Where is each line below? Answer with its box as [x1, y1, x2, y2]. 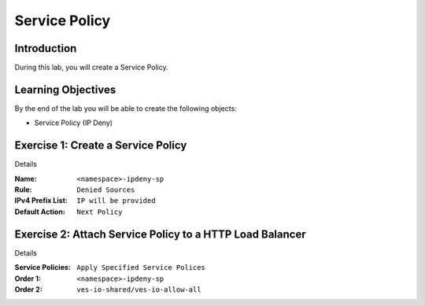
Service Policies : [14, 263, 71, 272]
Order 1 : [14, 274, 42, 283]
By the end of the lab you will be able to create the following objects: [14, 103, 238, 113]
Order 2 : [14, 284, 42, 294]
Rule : [14, 185, 32, 194]
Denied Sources [76, 186, 135, 194]
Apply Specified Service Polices [76, 264, 206, 272]
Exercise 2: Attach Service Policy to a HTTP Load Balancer [14, 227, 306, 241]
